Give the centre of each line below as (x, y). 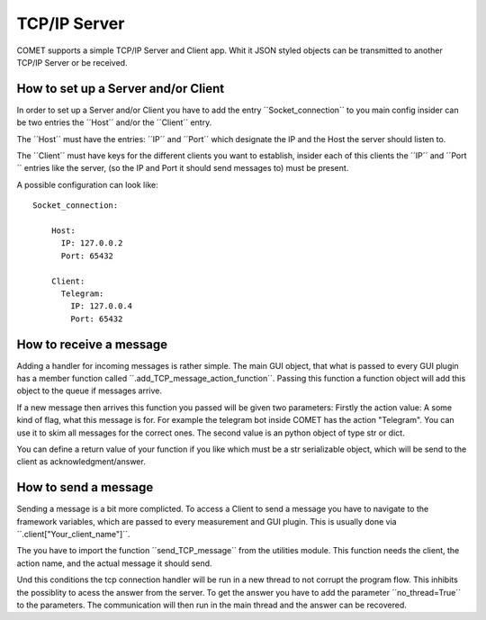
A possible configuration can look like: (87, 184)
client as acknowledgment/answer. (81, 462)
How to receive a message (92, 344)
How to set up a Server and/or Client (121, 89)
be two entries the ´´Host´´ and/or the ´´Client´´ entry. (114, 122)
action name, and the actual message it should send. (114, 563)
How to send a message (85, 487)
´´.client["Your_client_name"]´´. (73, 535)
